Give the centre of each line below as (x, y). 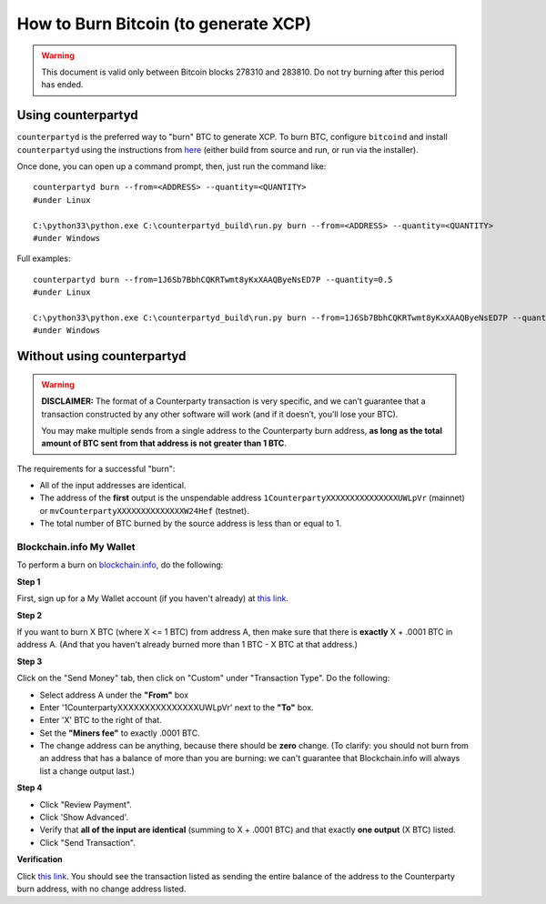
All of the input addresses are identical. (113, 486)
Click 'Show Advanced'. (84, 818)
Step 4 (30, 788)
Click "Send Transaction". (88, 842)
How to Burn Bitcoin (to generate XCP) (164, 24)
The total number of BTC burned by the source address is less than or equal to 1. (191, 524)
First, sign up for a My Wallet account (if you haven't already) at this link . (152, 598)
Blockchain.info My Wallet (76, 547)
